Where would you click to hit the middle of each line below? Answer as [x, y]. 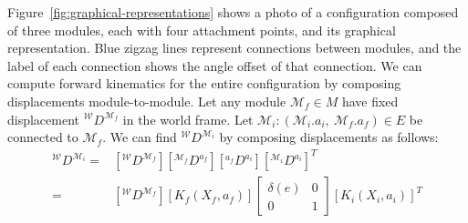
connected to [43, 137]
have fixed [370, 101]
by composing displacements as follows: [329, 137]
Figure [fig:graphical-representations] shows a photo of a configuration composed [233, 12]
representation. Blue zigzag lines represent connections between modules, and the [234, 48]
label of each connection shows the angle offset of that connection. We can [215, 65]
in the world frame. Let [188, 119]
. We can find [140, 137]
